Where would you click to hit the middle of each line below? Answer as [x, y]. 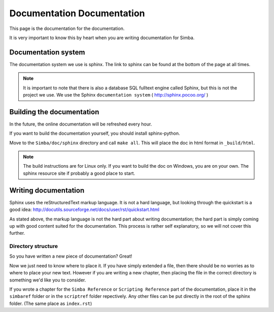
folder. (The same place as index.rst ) [51, 303]
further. [17, 233]
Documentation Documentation [77, 13]
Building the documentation [54, 112]
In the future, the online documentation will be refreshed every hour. [81, 124]
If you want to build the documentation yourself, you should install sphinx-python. [95, 133]
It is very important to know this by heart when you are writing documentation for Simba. [102, 38]
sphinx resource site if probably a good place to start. [79, 173]
